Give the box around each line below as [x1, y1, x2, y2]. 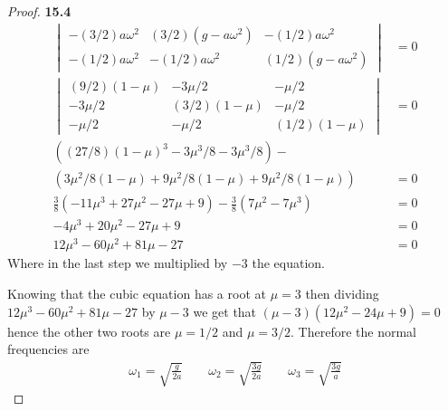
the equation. [252, 253, 325, 272]
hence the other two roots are [7, 321, 171, 340]
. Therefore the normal [291, 321, 416, 340]
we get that [193, 301, 257, 320]
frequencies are [7, 339, 90, 358]
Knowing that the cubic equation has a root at [7, 284, 266, 303]
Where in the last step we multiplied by [7, 253, 228, 272]
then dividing [305, 284, 379, 303]
